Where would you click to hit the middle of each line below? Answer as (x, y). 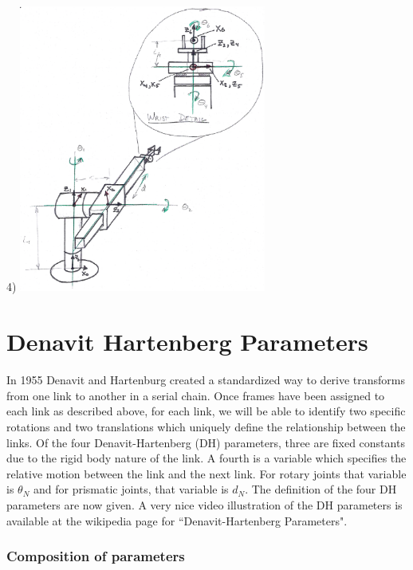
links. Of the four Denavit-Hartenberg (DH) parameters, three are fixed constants (206, 442)
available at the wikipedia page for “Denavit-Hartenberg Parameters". (177, 520)
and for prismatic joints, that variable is (131, 489)
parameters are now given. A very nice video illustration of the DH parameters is (205, 504)
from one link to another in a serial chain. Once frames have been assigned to (196, 395)
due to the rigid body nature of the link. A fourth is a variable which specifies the (206, 458)
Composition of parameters (96, 556)
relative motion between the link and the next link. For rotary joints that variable (206, 473)
